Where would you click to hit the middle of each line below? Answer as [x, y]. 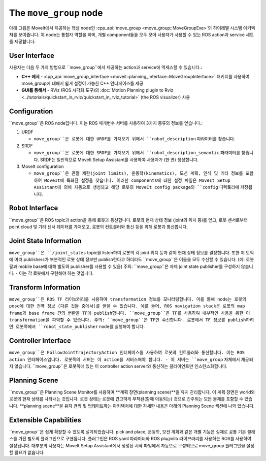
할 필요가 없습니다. [27, 452]
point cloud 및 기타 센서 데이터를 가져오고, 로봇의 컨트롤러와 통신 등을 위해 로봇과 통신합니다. [99, 227]
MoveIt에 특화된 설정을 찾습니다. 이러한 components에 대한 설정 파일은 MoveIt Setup [137, 180]
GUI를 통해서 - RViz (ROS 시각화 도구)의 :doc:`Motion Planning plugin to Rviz [97, 90]
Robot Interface [34, 208]
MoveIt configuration [43, 166]
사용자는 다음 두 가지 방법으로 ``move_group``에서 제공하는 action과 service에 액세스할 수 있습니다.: [106, 67]
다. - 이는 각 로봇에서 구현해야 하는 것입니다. [51, 273]
